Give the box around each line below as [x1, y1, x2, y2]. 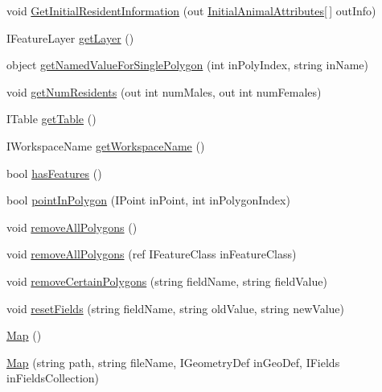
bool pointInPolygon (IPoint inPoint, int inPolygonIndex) [6, 192, 290, 208]
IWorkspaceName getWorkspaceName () [6, 137, 205, 154]
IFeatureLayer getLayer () [6, 29, 134, 46]
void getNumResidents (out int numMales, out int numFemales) [6, 83, 322, 100]
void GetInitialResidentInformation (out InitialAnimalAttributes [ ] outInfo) [6, 2, 376, 19]
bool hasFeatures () [6, 164, 102, 181]
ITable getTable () [6, 110, 97, 127]
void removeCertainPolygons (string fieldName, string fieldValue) [6, 272, 327, 289]
